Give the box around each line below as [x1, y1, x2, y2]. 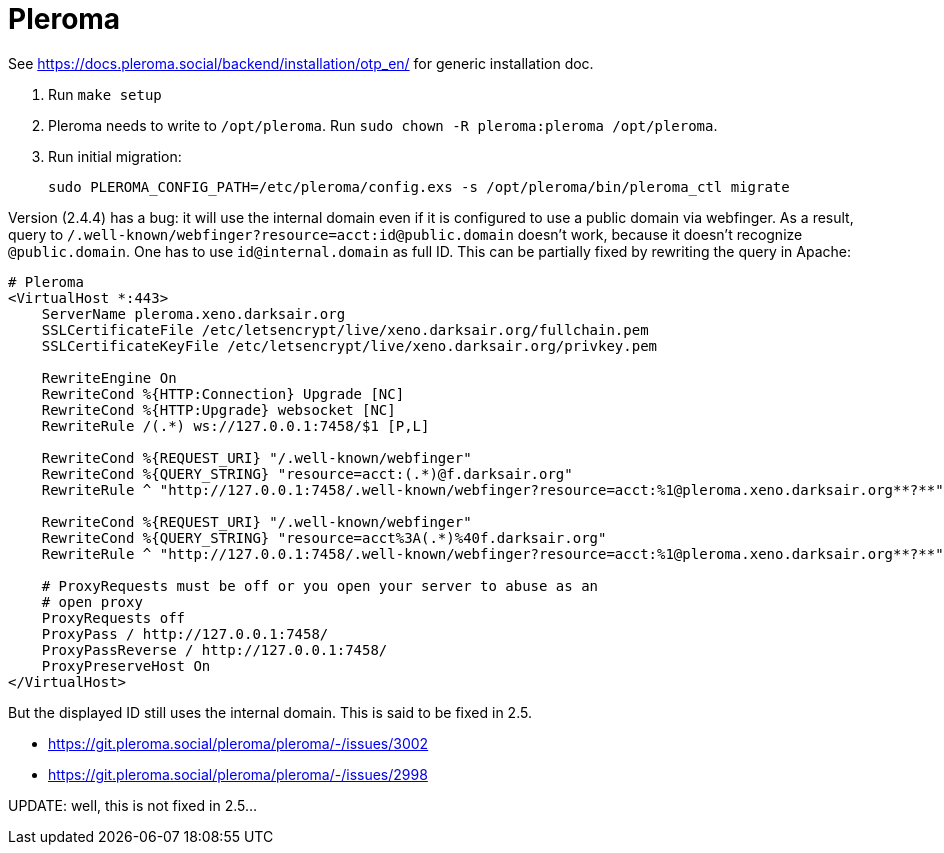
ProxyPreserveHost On [41, 657, 211, 674]
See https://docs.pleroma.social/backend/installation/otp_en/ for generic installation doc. [8, 54, 594, 72]
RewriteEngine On [41, 369, 177, 386]
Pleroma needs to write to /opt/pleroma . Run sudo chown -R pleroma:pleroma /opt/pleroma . [48, 116, 718, 134]
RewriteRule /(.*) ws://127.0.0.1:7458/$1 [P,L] [41, 417, 430, 434]
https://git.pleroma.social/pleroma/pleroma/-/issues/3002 [48, 734, 429, 752]
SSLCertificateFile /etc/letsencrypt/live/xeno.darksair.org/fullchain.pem [41, 321, 649, 338]
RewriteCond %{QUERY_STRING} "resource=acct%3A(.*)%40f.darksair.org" [41, 529, 607, 546]
